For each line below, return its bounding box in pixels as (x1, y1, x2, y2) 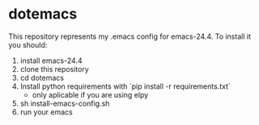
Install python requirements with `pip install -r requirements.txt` (19, 81, 231, 91)
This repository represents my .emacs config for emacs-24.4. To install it (8, 31, 251, 41)
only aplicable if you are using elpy (32, 90, 149, 99)
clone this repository (19, 64, 89, 73)
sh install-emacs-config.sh (19, 98, 110, 108)
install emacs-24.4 (19, 56, 83, 65)
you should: (8, 40, 48, 49)
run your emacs (19, 106, 73, 117)
